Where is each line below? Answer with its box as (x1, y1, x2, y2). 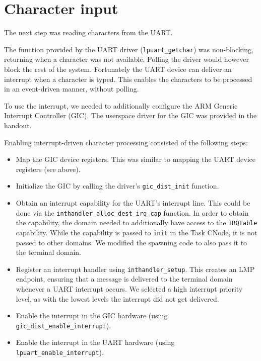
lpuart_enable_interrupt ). (16, 347, 104, 357)
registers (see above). (16, 163, 81, 174)
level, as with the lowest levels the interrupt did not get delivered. (16, 293, 219, 304)
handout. (4, 120, 32, 130)
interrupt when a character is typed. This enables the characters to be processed (4, 73, 252, 84)
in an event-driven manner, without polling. (4, 83, 139, 94)
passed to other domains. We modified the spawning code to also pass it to (16, 237, 247, 247)
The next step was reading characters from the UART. (4, 27, 173, 38)
